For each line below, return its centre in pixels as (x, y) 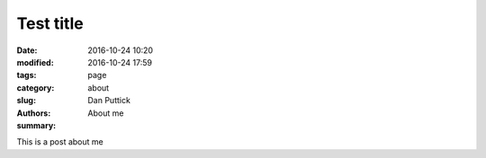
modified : (35, 62)
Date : (27, 50)
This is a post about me (60, 142)
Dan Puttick (109, 101)
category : (36, 88)
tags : (27, 75)
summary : (36, 125)
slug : (26, 101)
